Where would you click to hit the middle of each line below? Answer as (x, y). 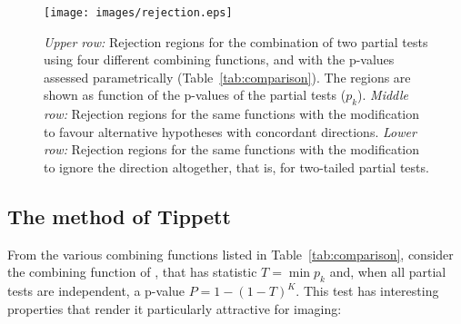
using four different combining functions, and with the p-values (219, 59)
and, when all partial (388, 272)
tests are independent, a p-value (96, 291)
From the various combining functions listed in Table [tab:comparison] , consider (230, 254)
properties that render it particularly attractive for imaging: (175, 308)
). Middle (383, 95)
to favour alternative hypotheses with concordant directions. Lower (230, 131)
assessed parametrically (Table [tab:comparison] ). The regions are (227, 77)
